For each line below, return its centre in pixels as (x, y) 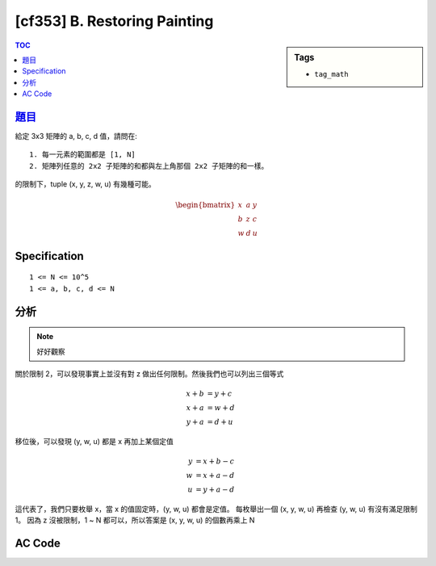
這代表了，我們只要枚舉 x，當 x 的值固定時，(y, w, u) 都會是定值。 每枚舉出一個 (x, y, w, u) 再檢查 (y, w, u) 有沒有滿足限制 (216, 509)
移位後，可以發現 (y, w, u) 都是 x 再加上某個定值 (94, 441)
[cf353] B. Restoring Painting (114, 21)
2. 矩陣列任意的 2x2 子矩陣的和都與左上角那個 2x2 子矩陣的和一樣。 (149, 166)
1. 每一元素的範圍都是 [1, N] (83, 155)
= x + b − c (215, 461)
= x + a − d (215, 476)
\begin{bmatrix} (205, 205)
